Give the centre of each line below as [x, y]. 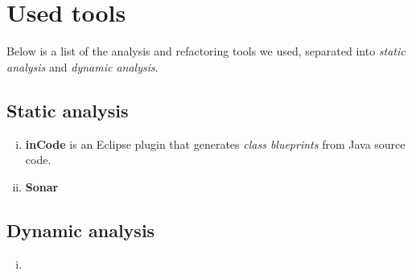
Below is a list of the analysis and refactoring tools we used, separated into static [206, 51]
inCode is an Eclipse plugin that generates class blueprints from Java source [215, 144]
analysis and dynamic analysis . [82, 66]
